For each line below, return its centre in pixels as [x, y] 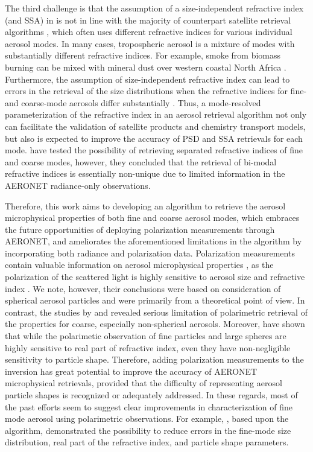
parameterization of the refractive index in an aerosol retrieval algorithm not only [156, 114]
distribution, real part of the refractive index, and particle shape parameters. [147, 442]
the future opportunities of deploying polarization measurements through [140, 229]
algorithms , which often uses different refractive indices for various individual [149, 32]
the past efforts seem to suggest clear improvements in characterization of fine [149, 406]
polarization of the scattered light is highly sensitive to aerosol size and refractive [155, 277]
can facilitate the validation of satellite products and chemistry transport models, [155, 126]
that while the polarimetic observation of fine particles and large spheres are [146, 336]
